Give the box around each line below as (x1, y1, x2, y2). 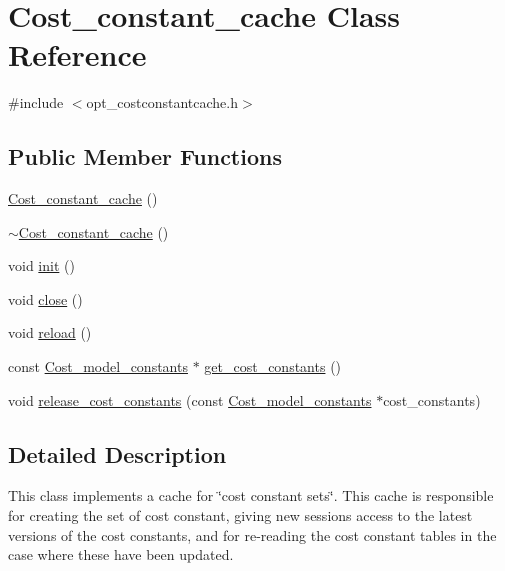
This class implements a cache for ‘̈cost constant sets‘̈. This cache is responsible (8, 485, 494, 506)
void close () (8, 288, 83, 309)
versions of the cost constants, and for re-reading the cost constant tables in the (8, 524, 497, 545)
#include (8, 92, 64, 113)
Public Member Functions (8, 141, 282, 172)
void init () (8, 255, 75, 276)
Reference (8, 34, 147, 75)
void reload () (8, 322, 92, 343)
